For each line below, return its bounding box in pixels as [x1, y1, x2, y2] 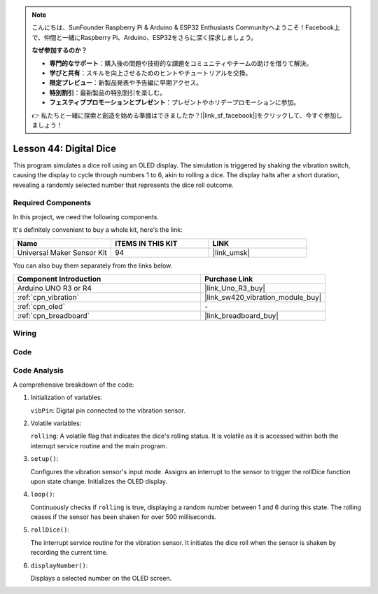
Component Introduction [17, 274, 101, 284]
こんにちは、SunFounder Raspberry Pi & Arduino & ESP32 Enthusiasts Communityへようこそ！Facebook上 [31, 23, 341, 32]
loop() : [30, 490, 55, 499]
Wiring [13, 329, 37, 338]
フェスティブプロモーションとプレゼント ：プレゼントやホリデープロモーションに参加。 [49, 98, 300, 106]
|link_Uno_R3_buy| [204, 283, 266, 293]
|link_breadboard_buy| [204, 310, 279, 320]
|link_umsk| [212, 247, 250, 257]
